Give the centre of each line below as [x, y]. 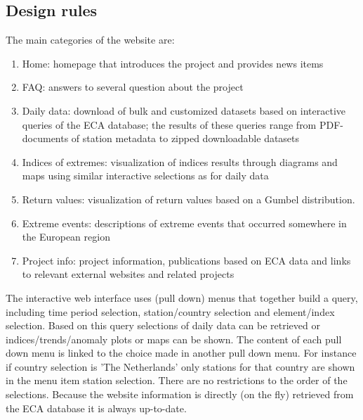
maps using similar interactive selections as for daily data [145, 176]
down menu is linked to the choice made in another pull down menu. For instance [181, 353]
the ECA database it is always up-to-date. [96, 408]
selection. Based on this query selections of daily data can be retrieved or [163, 325]
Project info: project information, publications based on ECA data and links [186, 260]
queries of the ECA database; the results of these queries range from [169, 124]
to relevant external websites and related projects [128, 274]
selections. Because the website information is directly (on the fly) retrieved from [180, 394]
